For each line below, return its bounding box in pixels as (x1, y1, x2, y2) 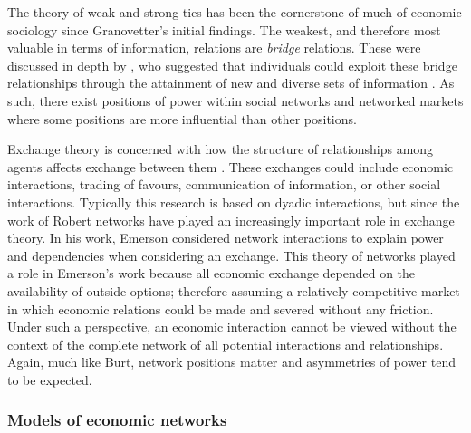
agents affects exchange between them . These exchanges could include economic (7, 157, 454, 176)
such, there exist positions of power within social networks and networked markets (7, 91, 464, 110)
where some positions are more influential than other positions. (7, 109, 357, 128)
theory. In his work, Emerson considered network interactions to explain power (7, 228, 444, 247)
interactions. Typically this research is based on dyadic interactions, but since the (7, 192, 460, 211)
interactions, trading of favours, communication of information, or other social (7, 175, 441, 194)
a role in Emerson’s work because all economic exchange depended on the (7, 264, 416, 283)
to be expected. (7, 370, 92, 389)
